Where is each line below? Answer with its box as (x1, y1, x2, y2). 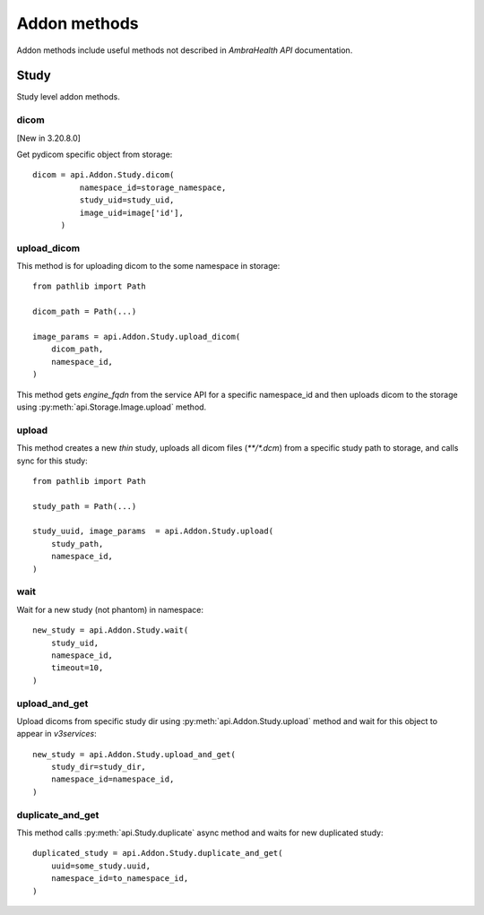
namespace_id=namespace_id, (50, 774, 175, 784)
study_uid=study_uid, (79, 195, 175, 205)
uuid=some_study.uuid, (50, 860, 151, 871)
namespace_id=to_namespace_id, (50, 874, 189, 884)
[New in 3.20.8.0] (16, 133, 81, 143)
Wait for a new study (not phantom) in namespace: (16, 604, 204, 615)
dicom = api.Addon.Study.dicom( (32, 170, 175, 180)
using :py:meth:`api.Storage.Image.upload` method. (16, 401, 207, 412)
